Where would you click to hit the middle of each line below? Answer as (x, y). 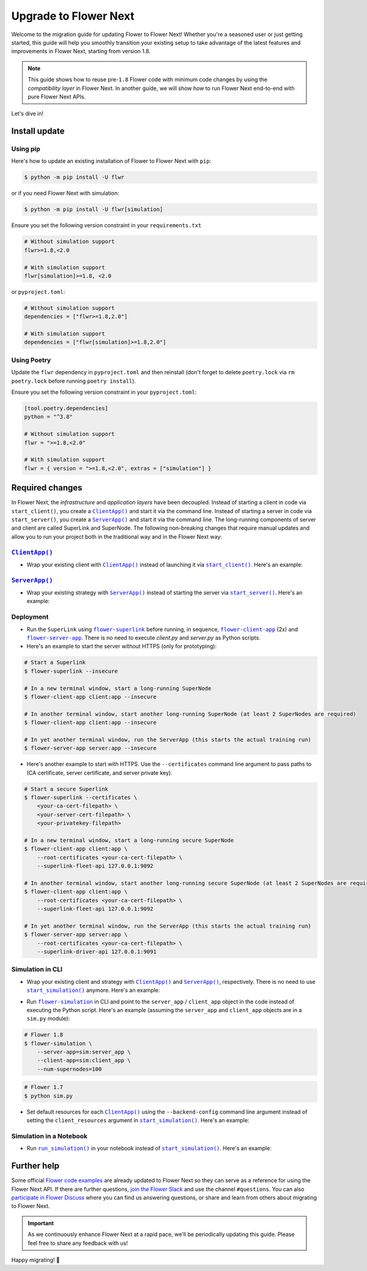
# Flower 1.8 (44, 1035)
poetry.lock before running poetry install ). (74, 381)
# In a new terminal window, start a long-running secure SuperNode (129, 840)
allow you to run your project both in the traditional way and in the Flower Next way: (117, 536)
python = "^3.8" (49, 417)
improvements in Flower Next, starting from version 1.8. (81, 51)
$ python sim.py (49, 1096)
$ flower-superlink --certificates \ (81, 797)
